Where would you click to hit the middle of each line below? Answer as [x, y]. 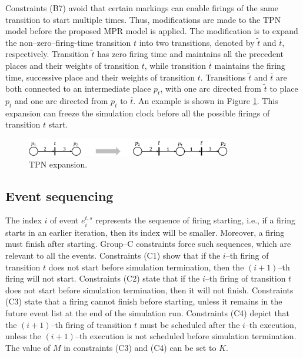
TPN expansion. [58, 164]
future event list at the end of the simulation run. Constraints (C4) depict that [148, 313]
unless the [23, 336]
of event [64, 220]
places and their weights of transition [72, 65]
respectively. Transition [47, 54]
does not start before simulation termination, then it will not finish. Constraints [149, 290]
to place [284, 88]
